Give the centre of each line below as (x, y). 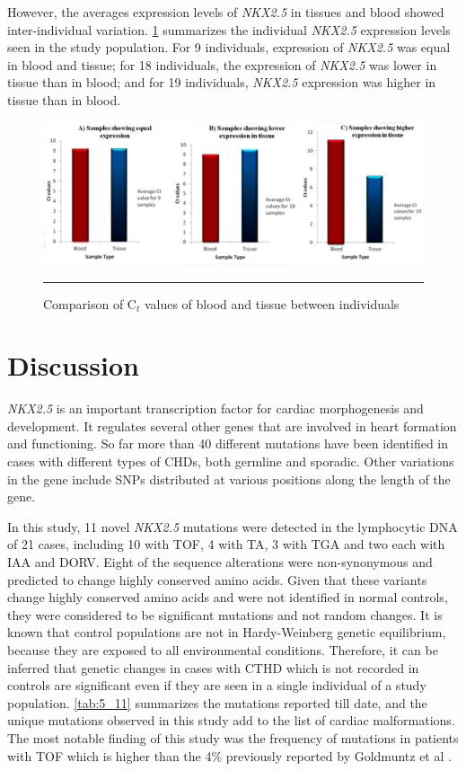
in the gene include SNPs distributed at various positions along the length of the (229, 479)
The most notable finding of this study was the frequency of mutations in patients (233, 737)
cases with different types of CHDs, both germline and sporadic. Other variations (231, 461)
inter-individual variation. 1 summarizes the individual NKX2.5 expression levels (229, 29)
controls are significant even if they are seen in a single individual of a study (217, 685)
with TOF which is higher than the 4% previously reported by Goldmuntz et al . (229, 755)
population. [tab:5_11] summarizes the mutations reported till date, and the (217, 702)
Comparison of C (90, 303)
